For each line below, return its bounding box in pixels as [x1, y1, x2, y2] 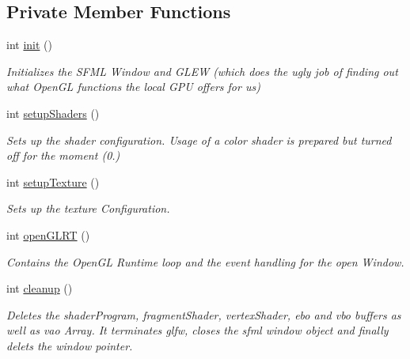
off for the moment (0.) [6, 147, 120, 164]
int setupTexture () [6, 173, 100, 190]
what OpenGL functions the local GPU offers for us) [6, 78, 260, 95]
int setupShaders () [6, 104, 100, 121]
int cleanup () [6, 280, 73, 297]
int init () [6, 36, 52, 53]
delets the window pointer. [6, 337, 133, 353]
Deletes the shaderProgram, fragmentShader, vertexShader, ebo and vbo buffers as [6, 306, 401, 323]
